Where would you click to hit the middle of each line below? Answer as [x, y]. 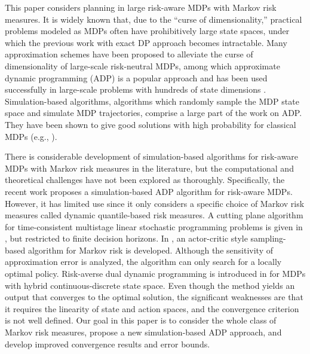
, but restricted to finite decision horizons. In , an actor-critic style [126, 238]
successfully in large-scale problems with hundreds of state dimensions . [136, 89]
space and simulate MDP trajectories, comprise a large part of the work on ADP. [154, 113]
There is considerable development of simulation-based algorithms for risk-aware [152, 156]
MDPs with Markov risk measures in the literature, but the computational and [149, 168]
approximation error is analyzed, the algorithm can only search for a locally [143, 262]
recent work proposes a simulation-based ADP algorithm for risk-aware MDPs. [149, 191]
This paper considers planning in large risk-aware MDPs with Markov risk [141, 7]
